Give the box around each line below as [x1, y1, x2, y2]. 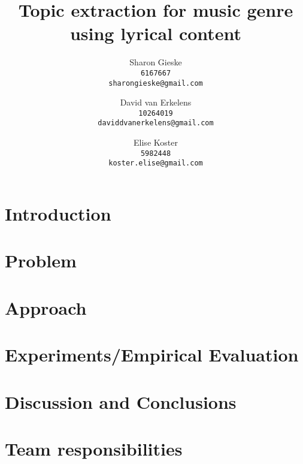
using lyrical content [69, 21, 242, 46]
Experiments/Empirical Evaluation [5, 342, 299, 367]
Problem [5, 248, 77, 273]
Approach [5, 295, 87, 320]
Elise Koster [134, 136, 178, 149]
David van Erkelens [120, 96, 192, 109]
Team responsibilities [5, 436, 183, 460]
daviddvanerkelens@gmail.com [98, 119, 214, 128]
